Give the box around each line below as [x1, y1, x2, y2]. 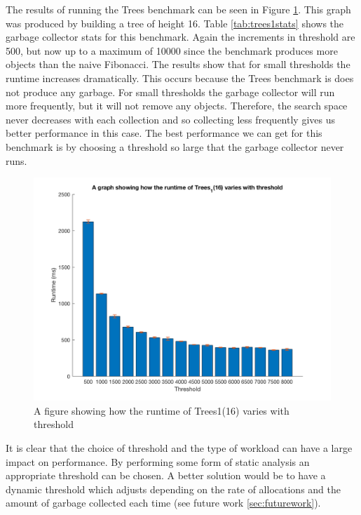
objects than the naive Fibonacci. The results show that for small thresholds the [6, 57, 350, 72]
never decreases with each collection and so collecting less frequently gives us [6, 112, 335, 126]
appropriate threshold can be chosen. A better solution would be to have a [6, 468, 326, 483]
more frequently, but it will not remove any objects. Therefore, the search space [6, 98, 348, 113]
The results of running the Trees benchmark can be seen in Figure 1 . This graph [6, 2, 351, 16]
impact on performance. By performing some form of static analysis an [6, 454, 310, 469]
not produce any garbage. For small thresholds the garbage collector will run [6, 84, 335, 99]
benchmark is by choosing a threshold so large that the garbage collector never [6, 139, 344, 154]
